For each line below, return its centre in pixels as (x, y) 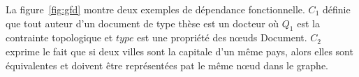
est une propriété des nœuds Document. (222, 37)
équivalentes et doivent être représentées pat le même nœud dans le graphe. (167, 65)
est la (308, 23)
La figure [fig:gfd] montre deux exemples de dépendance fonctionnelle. (155, 9)
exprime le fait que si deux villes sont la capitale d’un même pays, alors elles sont (179, 51)
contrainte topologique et (59, 37)
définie (336, 9)
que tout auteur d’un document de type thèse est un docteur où (142, 23)
